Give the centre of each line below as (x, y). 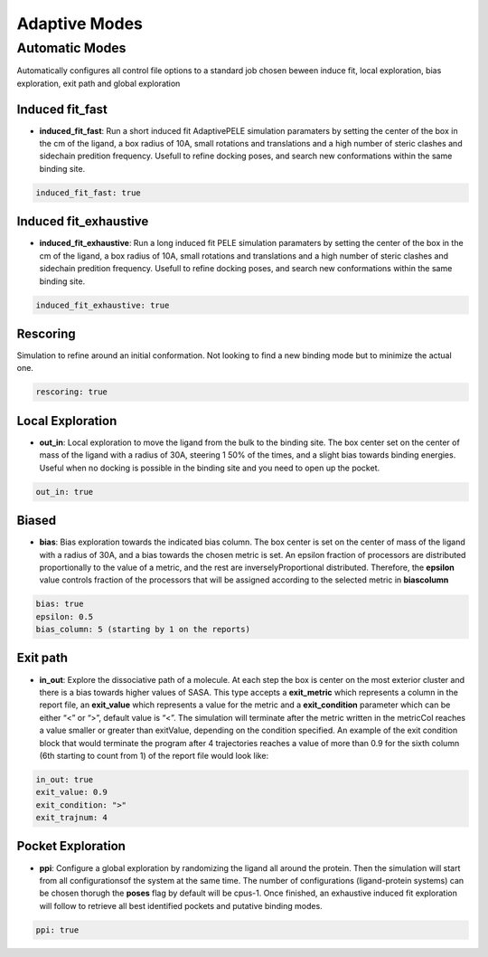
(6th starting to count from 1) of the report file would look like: (154, 755)
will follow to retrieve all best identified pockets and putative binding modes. (181, 905)
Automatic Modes (71, 48)
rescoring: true (72, 392)
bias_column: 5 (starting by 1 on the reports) (143, 630)
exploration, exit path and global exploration (99, 83)
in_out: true (65, 779)
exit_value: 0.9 (72, 792)
